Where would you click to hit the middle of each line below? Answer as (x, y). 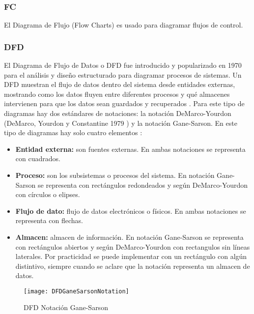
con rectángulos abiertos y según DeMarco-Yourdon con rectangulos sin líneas (133, 246)
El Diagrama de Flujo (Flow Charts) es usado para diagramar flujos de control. (124, 25)
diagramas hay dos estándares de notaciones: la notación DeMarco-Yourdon (118, 113)
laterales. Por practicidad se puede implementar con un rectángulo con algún (131, 256)
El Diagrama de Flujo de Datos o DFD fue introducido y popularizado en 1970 (123, 65)
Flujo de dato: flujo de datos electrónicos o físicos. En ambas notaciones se (131, 211)
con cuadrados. (38, 158)
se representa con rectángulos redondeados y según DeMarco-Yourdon (143, 185)
